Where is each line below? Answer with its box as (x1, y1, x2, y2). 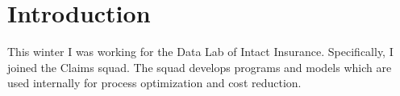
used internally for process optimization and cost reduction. (7, 74, 302, 91)
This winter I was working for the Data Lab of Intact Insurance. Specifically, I (7, 43, 394, 60)
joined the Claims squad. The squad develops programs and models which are (7, 58, 392, 75)
